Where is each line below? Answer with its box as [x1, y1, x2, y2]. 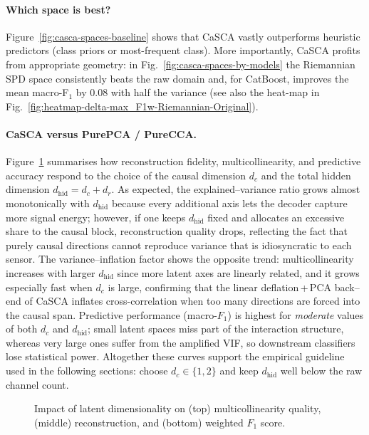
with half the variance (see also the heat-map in [110, 85, 320, 100]
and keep [219, 363, 259, 378]
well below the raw [280, 363, 363, 378]
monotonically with [6, 195, 90, 210]
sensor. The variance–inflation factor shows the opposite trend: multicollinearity [6, 251, 354, 266]
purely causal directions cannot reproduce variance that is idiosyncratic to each [6, 237, 352, 252]
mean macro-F [6, 85, 69, 100]
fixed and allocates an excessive [207, 209, 345, 224]
